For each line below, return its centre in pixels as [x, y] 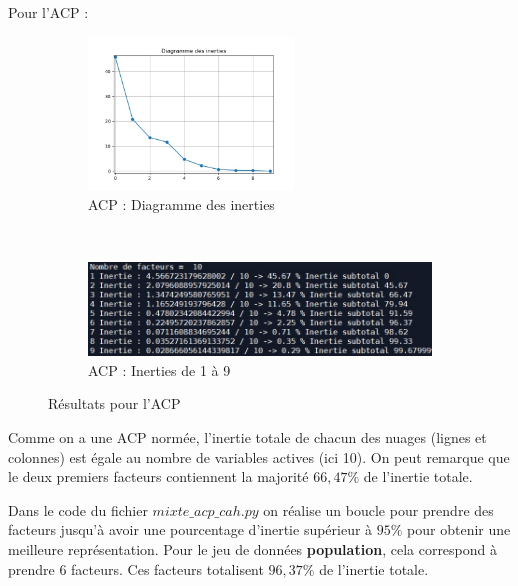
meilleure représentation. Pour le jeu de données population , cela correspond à [253, 549]
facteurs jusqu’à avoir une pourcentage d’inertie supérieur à [190, 529]
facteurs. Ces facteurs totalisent [167, 568]
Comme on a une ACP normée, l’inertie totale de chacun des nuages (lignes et [247, 437]
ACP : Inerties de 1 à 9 [159, 369]
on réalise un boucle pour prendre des [378, 509]
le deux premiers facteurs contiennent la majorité [158, 476]
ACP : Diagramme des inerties [181, 203]
